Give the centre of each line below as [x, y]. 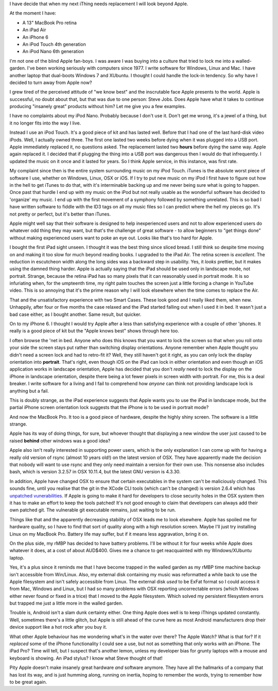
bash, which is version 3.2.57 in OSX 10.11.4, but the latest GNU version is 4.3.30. [95, 472]
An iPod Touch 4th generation [54, 44]
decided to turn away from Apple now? [51, 82]
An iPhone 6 [35, 37]
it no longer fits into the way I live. [45, 123]
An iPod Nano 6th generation [53, 51]
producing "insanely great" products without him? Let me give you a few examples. [98, 107]
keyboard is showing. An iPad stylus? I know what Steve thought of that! [86, 658]
